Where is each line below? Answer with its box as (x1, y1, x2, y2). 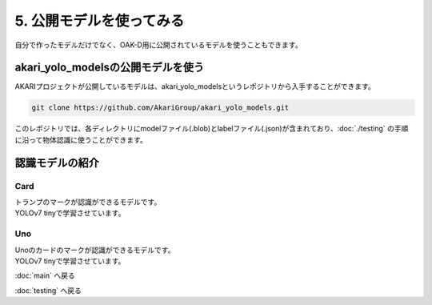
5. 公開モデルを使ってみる (14, 12, 185, 30)
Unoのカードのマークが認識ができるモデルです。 (14, 245, 175, 255)
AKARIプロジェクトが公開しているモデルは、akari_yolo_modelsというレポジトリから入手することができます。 (14, 82, 375, 91)
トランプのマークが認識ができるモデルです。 (14, 197, 162, 207)
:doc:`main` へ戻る (14, 271, 75, 280)
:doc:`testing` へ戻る (14, 285, 82, 295)
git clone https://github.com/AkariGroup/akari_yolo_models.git (31, 103, 290, 112)
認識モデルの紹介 (14, 156, 99, 170)
